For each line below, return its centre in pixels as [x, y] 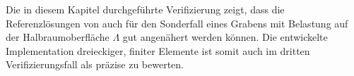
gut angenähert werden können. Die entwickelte [225, 37]
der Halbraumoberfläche [58, 37]
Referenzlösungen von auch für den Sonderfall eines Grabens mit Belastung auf [177, 23]
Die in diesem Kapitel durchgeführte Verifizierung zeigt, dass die [145, 9]
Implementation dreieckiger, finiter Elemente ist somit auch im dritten [158, 50]
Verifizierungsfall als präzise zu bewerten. [95, 64]
